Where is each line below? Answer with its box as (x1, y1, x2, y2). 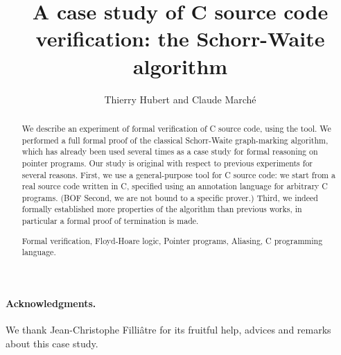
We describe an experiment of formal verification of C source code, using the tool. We (21, 122, 331, 134)
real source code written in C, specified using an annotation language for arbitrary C (21, 180, 328, 192)
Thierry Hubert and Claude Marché (104, 92, 256, 106)
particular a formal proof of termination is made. (21, 215, 199, 227)
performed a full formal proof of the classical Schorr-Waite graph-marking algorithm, (21, 134, 329, 146)
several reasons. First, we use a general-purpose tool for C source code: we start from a (21, 168, 335, 180)
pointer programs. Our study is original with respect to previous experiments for (21, 157, 313, 168)
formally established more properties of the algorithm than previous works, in (21, 203, 302, 215)
